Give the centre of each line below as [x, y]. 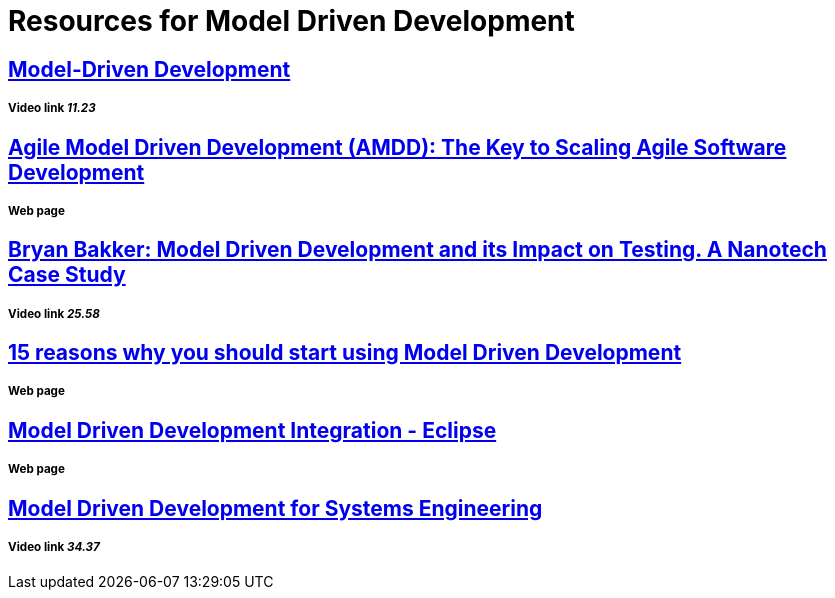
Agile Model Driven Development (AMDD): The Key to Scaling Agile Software [397, 147]
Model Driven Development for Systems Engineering [275, 508]
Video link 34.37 [54, 547]
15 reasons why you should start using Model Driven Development [345, 353]
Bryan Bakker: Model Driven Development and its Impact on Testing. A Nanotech [417, 250]
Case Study [67, 275]
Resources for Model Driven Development [291, 21]
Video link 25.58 [54, 313]
